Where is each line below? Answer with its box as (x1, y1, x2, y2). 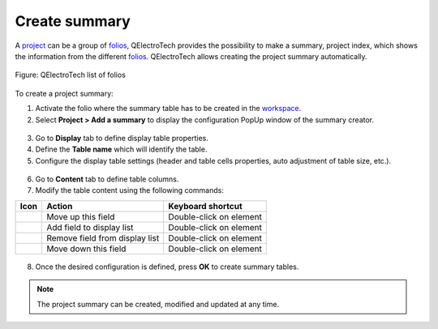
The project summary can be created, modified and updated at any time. (36, 299, 280, 309)
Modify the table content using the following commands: (35, 186, 225, 195)
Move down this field (45, 243, 127, 254)
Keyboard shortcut (168, 200, 243, 211)
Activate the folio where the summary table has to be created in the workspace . (35, 104, 302, 113)
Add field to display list (45, 221, 134, 233)
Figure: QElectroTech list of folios (15, 70, 126, 80)
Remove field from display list (45, 232, 160, 243)
